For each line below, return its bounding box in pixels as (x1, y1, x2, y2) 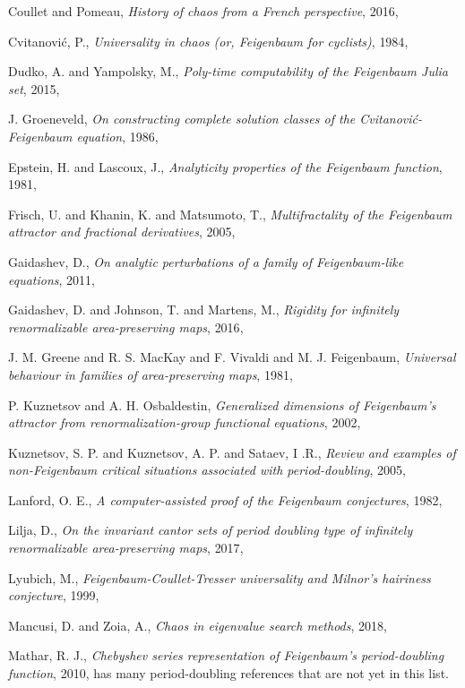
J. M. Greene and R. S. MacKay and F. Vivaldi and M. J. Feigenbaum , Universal (8, 348, 456, 366)
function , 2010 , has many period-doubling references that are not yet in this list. (8, 664, 449, 683)
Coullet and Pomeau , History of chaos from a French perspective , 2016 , (8, 2, 399, 20)
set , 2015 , (8, 79, 60, 98)
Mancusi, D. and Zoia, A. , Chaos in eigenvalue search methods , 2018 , (8, 615, 387, 634)
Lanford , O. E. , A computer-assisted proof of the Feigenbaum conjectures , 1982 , (8, 490, 443, 509)
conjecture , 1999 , (8, 586, 99, 605)
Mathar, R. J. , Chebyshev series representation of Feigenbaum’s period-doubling (8, 646, 444, 665)
